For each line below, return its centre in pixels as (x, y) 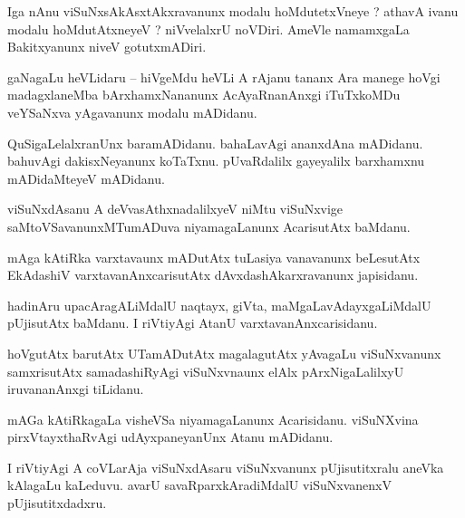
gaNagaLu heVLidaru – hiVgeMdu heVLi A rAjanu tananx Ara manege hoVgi (224, 77)
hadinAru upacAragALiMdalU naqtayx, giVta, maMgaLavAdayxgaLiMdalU (219, 305)
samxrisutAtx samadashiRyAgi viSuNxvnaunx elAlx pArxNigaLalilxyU (206, 371)
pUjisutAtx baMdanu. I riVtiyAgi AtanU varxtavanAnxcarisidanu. (193, 323)
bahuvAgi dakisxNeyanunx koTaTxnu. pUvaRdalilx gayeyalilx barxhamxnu (216, 161)
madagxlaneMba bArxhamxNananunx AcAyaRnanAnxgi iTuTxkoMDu (204, 95)
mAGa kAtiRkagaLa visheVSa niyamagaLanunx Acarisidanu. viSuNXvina (213, 419)
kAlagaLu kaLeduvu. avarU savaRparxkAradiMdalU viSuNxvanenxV (199, 485)
